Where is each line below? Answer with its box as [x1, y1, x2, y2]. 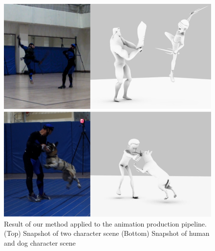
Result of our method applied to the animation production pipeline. [4, 218, 207, 228]
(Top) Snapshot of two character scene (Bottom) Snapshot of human [4, 228, 210, 238]
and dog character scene [4, 238, 76, 248]
